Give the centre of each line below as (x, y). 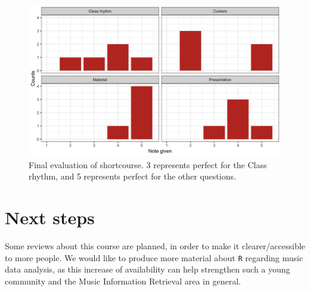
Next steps (50, 217)
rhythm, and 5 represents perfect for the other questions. (132, 176)
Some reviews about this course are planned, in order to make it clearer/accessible (155, 246)
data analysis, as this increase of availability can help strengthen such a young (148, 269)
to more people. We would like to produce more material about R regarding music (154, 257)
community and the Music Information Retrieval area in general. (123, 281)
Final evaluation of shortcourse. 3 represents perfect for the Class (148, 164)
